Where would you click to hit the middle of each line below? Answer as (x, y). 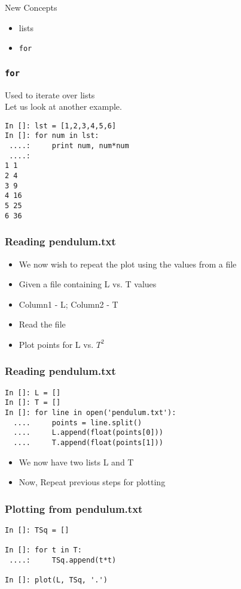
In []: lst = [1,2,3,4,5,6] (61, 126)
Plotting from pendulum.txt (74, 508)
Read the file (42, 324)
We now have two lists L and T (76, 462)
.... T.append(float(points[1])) (88, 443)
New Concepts (31, 7)
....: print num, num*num (69, 146)
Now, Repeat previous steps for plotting (92, 482)
